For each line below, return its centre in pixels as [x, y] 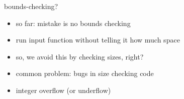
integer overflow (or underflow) [63, 90]
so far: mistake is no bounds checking [73, 23]
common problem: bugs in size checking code [85, 73]
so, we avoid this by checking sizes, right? [80, 56]
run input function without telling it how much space [98, 40]
